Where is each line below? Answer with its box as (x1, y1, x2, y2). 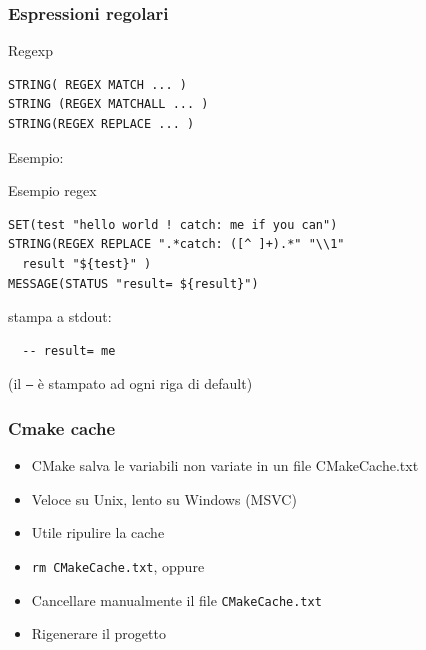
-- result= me (22, 343, 116, 358)
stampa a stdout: (8, 306, 112, 327)
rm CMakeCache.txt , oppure (31, 556, 205, 576)
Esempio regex (8, 180, 97, 201)
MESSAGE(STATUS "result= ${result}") (8, 276, 259, 291)
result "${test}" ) (22, 256, 152, 271)
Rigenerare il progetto (31, 623, 166, 644)
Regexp (8, 40, 53, 61)
